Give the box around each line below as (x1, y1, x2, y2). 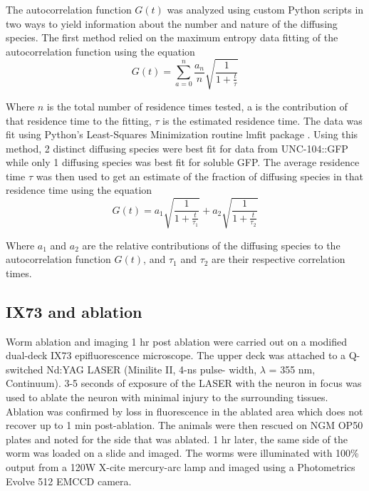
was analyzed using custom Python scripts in (167, 2, 364, 16)
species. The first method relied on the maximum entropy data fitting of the (6, 30, 338, 45)
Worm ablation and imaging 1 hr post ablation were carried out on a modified (6, 334, 348, 348)
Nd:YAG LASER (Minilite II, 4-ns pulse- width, (46, 361, 257, 376)
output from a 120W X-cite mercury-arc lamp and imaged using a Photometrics (6, 459, 355, 474)
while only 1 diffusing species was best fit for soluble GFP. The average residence (6, 155, 360, 170)
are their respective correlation (212, 252, 345, 267)
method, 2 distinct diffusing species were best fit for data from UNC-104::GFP (6, 140, 348, 155)
